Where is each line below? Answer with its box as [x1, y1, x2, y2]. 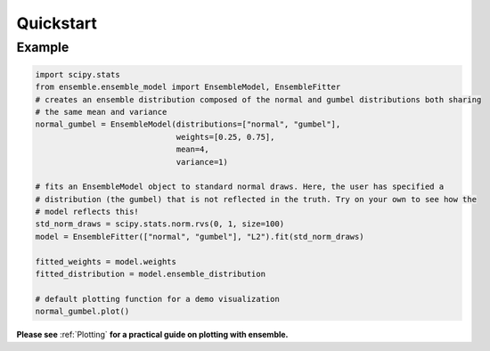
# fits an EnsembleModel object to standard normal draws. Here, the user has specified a [35, 182, 445, 192]
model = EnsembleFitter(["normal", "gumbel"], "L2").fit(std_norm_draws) [35, 232, 364, 241]
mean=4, [176, 144, 209, 155]
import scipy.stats [35, 69, 120, 79]
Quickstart [16, 13, 98, 33]
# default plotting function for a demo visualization [35, 294, 280, 304]
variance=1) [176, 157, 229, 167]
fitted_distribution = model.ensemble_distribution [35, 269, 266, 280]
